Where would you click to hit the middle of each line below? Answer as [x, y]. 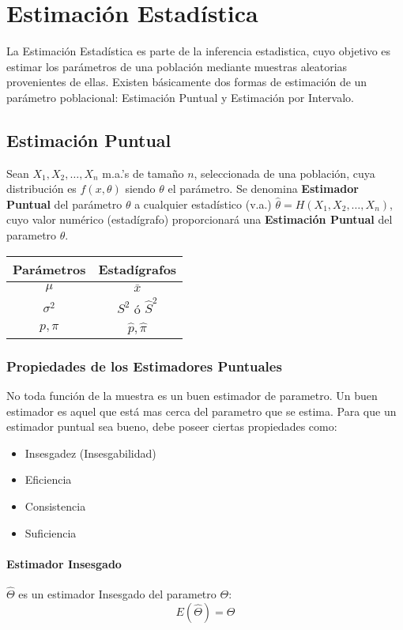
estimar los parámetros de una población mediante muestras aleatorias [177, 66]
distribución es [41, 189]
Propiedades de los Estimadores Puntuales [144, 366]
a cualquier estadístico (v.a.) [203, 204]
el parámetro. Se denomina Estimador [263, 189]
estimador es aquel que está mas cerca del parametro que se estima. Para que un [201, 411]
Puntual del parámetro [64, 204]
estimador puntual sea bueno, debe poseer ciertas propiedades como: [172, 426]
